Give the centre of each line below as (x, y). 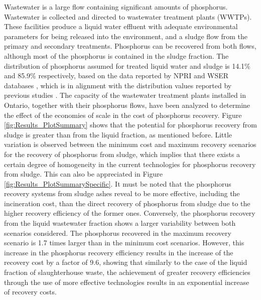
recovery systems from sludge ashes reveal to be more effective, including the (122, 193)
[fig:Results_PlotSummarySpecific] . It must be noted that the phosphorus (118, 183)
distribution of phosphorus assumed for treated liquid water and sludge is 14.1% (127, 65)
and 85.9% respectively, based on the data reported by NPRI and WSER (116, 76)
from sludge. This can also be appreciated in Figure (83, 174)
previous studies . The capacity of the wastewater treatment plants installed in (125, 95)
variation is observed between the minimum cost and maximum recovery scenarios (130, 144)
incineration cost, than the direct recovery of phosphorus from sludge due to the (127, 203)
